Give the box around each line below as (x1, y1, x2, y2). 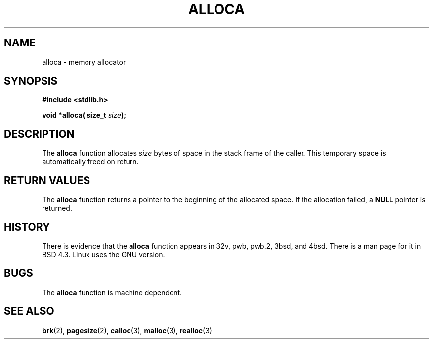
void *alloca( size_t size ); (42, 111, 127, 120)
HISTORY (4, 220, 50, 233)
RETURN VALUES (4, 174, 90, 187)
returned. (42, 204, 72, 213)
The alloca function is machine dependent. (42, 288, 182, 297)
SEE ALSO (4, 305, 54, 318)
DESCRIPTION (4, 128, 75, 140)
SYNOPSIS (4, 75, 58, 87)
